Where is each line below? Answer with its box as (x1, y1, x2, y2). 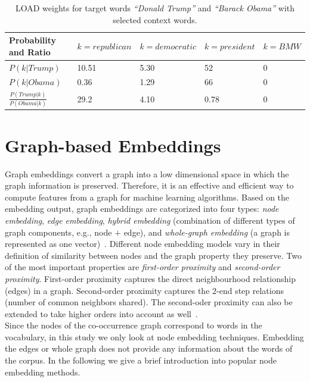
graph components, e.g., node (5, 226, 112, 238)
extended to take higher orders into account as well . (5, 307, 198, 320)
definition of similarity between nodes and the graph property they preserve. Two (5, 249, 302, 261)
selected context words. (113, 13, 197, 26)
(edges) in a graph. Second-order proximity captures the (5, 284, 210, 296)
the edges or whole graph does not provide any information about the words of (5, 342, 293, 355)
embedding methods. (5, 365, 80, 378)
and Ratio (9, 45, 51, 58)
